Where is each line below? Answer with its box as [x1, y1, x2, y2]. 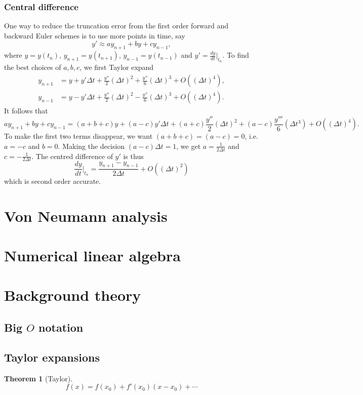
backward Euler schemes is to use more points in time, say [4, 30, 185, 41]
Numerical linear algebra [4, 245, 181, 265]
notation [38, 319, 84, 335]
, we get [176, 140, 201, 151]
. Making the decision [58, 140, 125, 151]
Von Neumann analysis [4, 205, 168, 226]
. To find [222, 50, 249, 60]
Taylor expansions [4, 349, 100, 365]
